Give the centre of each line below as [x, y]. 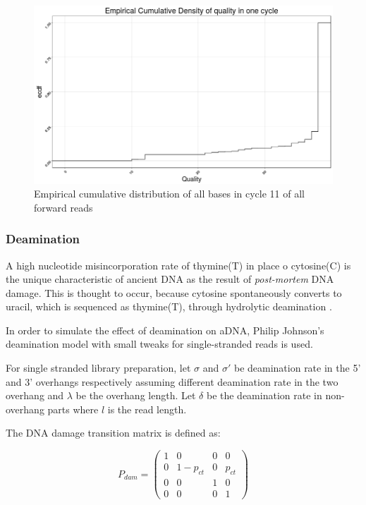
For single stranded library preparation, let [98, 368]
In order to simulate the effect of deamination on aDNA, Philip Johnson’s [165, 330]
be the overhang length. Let [136, 395]
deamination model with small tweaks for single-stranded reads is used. [159, 344]
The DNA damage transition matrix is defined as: [113, 433]
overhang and [35, 395]
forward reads [63, 207]
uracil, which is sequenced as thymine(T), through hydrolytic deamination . [169, 306]
